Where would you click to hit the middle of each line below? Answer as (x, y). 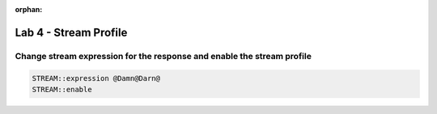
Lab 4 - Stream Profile (71, 32)
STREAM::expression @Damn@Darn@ (96, 78)
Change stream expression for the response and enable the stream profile (163, 56)
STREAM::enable (62, 89)
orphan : (29, 9)
